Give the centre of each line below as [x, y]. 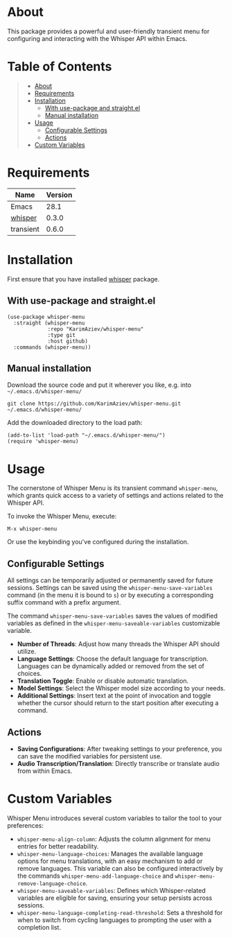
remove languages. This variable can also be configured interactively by [120, 868]
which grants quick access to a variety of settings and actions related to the [115, 496]
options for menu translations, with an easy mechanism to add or [110, 861]
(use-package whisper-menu [46, 317]
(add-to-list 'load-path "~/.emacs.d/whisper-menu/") [87, 435]
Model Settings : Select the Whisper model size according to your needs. [121, 688]
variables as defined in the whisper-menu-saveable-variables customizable [114, 623]
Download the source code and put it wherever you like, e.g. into [99, 385]
